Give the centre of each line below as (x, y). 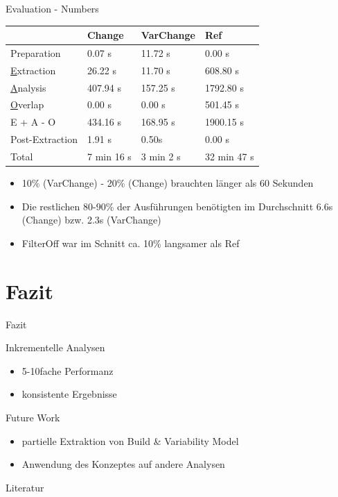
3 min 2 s (161, 156)
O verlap (27, 104)
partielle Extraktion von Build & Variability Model (130, 440)
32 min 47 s (229, 156)
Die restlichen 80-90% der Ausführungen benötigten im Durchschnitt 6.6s (177, 206)
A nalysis (28, 87)
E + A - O (33, 122)
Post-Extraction (44, 139)
